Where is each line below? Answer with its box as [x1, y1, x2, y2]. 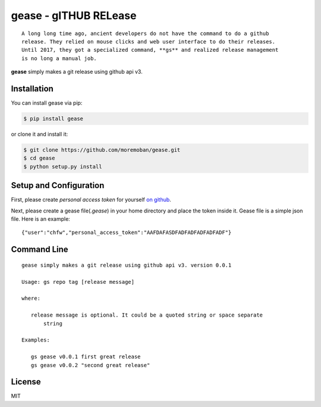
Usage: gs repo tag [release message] [21, 278, 135, 285]
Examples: [21, 337, 50, 343]
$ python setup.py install [23, 163, 102, 170]
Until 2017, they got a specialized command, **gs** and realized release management [21, 46, 279, 54]
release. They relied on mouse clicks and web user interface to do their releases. [21, 38, 276, 45]
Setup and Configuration [11, 180, 105, 190]
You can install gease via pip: [11, 99, 83, 107]
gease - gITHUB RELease [11, 9, 137, 22]
